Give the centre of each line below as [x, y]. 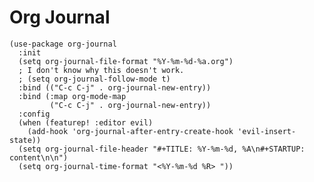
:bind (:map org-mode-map [72, 96]
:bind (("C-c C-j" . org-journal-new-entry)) [115, 87]
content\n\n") [39, 157]
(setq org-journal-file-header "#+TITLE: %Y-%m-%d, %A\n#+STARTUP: [162, 149]
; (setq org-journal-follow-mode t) [94, 79]
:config [34, 114]
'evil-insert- [267, 131]
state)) [25, 140]
